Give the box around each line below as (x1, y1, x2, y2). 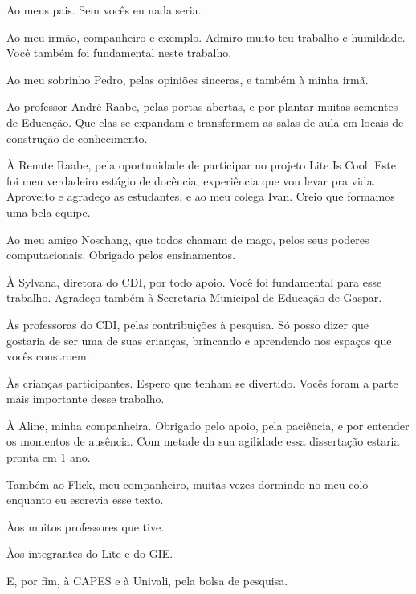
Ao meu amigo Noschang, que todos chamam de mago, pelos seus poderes (6, 230, 369, 247)
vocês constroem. (6, 348, 90, 364)
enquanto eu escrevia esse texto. (6, 491, 164, 508)
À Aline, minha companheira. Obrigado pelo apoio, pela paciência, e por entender (6, 417, 410, 433)
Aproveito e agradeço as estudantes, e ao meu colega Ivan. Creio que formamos (6, 188, 395, 205)
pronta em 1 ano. (6, 449, 91, 466)
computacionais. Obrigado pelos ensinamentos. (6, 246, 236, 263)
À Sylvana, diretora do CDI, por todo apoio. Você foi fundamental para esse (6, 273, 382, 290)
